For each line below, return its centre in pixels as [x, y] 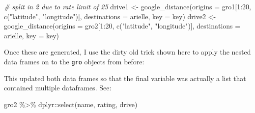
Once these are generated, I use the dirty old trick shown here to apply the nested [127, 52]
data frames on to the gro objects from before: [74, 61]
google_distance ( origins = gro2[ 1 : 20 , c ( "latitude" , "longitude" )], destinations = [122, 26]
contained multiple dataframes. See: [58, 88]
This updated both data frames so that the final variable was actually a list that [125, 78]
